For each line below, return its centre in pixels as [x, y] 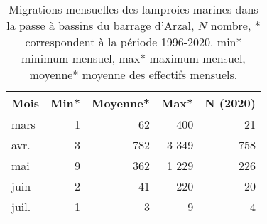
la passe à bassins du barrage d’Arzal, [100, 25]
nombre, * [235, 25]
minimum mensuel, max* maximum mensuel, [133, 58]
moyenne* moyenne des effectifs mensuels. [133, 74]
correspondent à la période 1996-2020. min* [133, 42]
